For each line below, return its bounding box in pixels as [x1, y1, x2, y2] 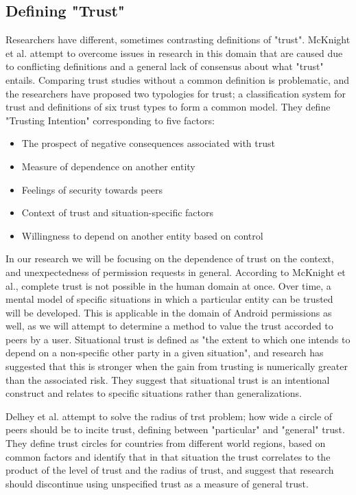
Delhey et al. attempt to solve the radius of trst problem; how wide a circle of [5, 408, 333, 423]
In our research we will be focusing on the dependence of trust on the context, [5, 251, 334, 266]
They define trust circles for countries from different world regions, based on [5, 436, 326, 450]
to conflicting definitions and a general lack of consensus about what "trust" [5, 59, 324, 73]
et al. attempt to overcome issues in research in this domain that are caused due [5, 45, 343, 60]
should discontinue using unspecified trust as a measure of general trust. [5, 476, 309, 490]
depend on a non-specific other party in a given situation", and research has [5, 345, 324, 360]
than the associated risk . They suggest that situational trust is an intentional [5, 372, 330, 387]
